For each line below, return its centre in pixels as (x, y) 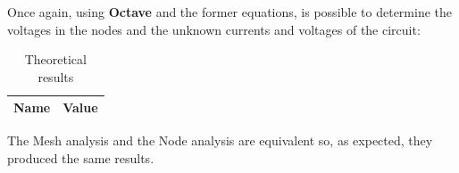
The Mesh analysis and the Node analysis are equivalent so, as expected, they (220, 140)
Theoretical (55, 59)
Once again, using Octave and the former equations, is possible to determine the (229, 12)
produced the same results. (81, 158)
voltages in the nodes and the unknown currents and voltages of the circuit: (214, 29)
